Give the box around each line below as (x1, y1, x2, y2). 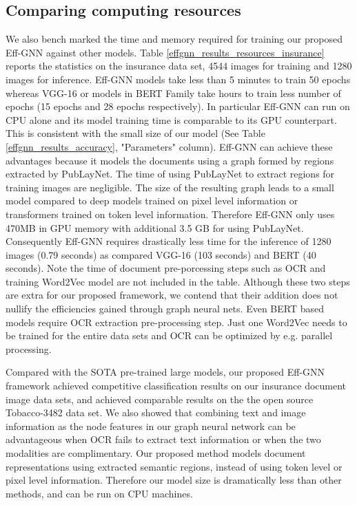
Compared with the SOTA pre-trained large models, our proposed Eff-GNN (6, 365, 325, 379)
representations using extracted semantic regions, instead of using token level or (6, 459, 343, 473)
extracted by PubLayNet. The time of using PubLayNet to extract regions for (6, 166, 335, 181)
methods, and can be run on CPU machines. (6, 486, 193, 500)
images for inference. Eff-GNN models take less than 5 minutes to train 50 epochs (6, 72, 351, 86)
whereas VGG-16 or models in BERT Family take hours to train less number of (6, 85, 341, 100)
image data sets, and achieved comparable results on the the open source (6, 391, 314, 406)
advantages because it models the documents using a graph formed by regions (6, 153, 334, 167)
